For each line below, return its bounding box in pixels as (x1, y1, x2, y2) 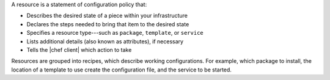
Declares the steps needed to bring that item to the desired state (26, 20, 189, 27)
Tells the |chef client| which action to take (26, 46, 132, 53)
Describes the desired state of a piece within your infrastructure (26, 12, 188, 20)
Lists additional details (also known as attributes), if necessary (26, 37, 183, 45)
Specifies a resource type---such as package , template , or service (26, 29, 204, 37)
